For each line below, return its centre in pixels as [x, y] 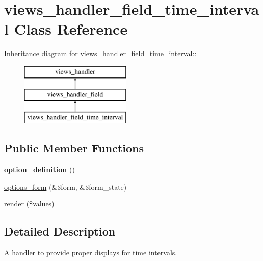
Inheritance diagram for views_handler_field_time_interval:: [100, 53]
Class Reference [71, 29]
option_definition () [40, 169]
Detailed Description [60, 231]
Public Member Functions [74, 148]
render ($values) [29, 204]
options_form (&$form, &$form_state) [65, 186]
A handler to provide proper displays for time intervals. [91, 253]
